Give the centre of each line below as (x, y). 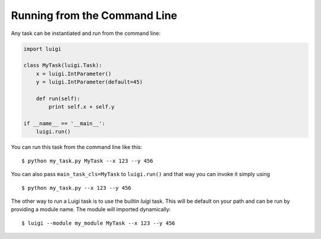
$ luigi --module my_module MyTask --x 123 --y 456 (98, 223)
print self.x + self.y (82, 107)
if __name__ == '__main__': (64, 124)
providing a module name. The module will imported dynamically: (91, 209)
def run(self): (58, 98)
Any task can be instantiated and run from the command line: (86, 33)
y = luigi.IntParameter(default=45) (89, 82)
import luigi (43, 49)
